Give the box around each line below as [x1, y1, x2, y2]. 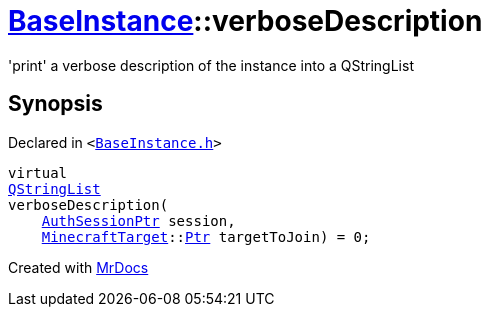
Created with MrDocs [8, 258, 149, 276]
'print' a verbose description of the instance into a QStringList [8, 56, 414, 74]
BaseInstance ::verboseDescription [8, 4, 483, 38]
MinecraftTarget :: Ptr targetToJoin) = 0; [41, 228, 371, 245]
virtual [8, 164, 68, 181]
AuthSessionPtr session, [41, 212, 236, 229]
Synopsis [8, 91, 103, 117]
